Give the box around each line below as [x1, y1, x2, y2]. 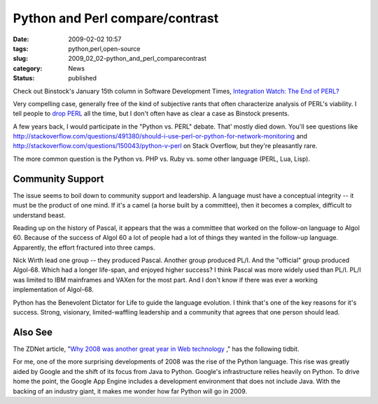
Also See [13, 326, 52, 338]
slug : [13, 55, 28, 63]
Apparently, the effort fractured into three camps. [13, 243, 155, 252]
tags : [13, 44, 29, 52]
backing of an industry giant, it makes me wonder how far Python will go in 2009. [13, 387, 248, 395]
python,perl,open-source [68, 44, 141, 52]
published [68, 74, 97, 82]
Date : [13, 35, 29, 43]
